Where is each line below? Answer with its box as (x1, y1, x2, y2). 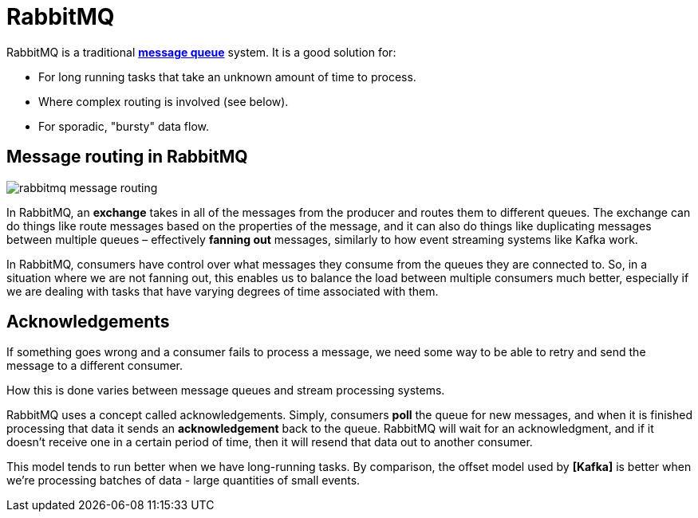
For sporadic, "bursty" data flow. (38, 119, 209, 133)
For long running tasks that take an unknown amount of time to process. (38, 69, 416, 84)
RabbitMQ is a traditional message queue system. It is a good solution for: (6, 45, 396, 59)
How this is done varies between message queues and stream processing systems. (6, 383, 445, 398)
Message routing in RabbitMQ (6, 147, 248, 167)
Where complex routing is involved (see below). (38, 94, 289, 108)
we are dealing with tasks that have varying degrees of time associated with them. (6, 284, 439, 298)
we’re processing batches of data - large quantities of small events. (6, 473, 361, 488)
